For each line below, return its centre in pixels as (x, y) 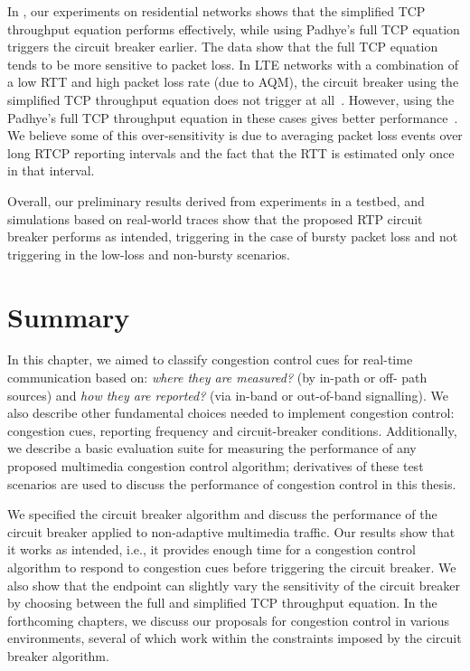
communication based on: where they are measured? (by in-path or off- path (217, 378)
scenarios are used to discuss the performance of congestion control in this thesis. (232, 483)
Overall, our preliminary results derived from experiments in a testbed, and (216, 200)
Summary (69, 316)
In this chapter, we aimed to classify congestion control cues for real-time (210, 359)
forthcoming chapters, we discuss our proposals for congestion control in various (228, 620)
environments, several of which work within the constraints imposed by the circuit (235, 638)
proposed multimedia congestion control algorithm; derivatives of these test (216, 466)
